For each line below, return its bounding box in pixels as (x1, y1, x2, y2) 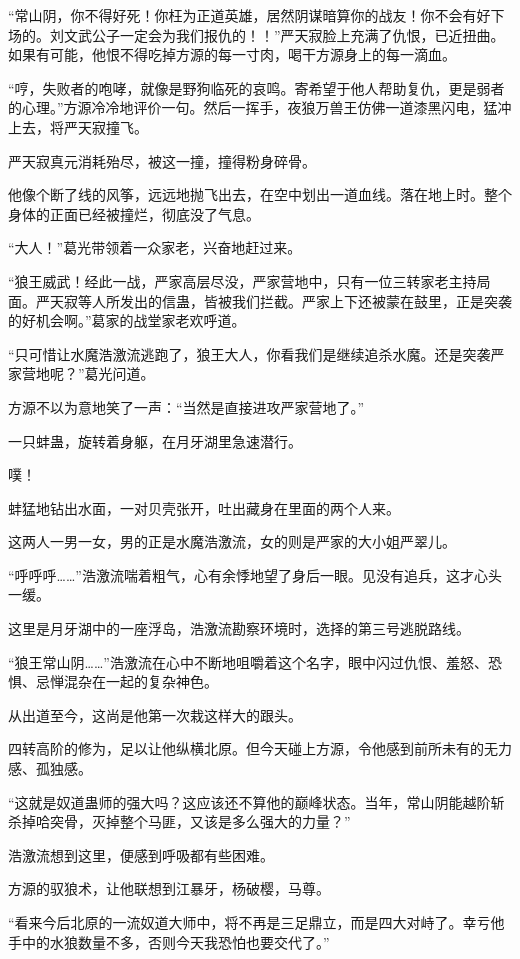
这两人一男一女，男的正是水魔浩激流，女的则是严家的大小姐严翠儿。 (8, 531, 456, 552)
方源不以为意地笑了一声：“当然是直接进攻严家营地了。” (8, 396, 365, 417)
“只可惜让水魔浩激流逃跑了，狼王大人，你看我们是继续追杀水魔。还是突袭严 (8, 343, 505, 364)
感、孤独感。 (8, 758, 92, 779)
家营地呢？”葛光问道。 (8, 363, 155, 384)
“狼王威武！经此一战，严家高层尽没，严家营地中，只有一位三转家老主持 (8, 270, 477, 291)
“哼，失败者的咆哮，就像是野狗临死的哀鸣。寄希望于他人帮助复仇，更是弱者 (8, 77, 505, 98)
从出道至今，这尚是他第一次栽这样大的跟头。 (8, 704, 302, 725)
